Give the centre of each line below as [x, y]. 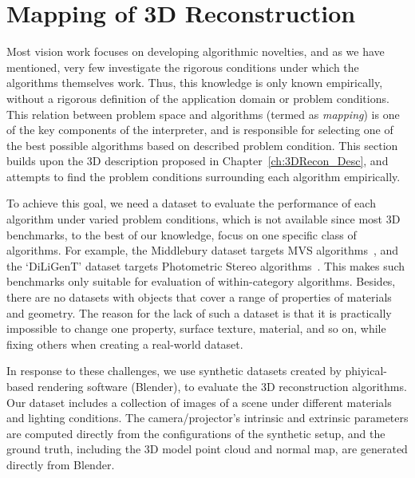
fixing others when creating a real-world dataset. [125, 344]
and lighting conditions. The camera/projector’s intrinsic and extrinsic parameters [207, 418]
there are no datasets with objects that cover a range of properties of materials [199, 297]
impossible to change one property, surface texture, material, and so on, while [196, 328]
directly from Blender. [61, 464]
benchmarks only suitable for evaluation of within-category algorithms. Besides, [201, 281]
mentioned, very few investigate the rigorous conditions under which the [183, 67]
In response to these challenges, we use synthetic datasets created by [174, 371]
